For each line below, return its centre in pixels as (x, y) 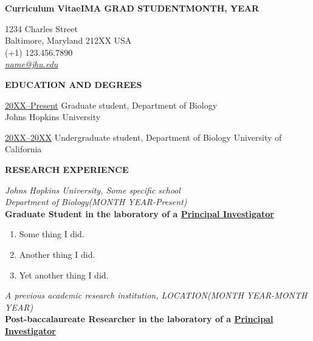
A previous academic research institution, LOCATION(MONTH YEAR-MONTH (156, 295)
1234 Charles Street (41, 28)
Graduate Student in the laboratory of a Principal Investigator (139, 213)
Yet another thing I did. (64, 275)
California (23, 149)
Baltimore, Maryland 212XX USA (68, 40)
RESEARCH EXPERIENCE (67, 169)
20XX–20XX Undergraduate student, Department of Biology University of (143, 137)
